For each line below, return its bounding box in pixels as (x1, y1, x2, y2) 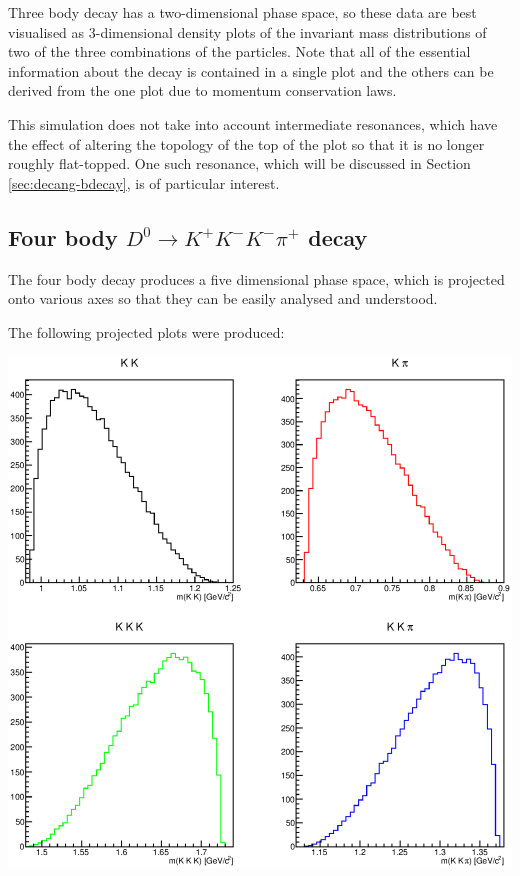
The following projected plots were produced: (8, 321, 285, 342)
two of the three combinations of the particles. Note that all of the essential (8, 41, 471, 62)
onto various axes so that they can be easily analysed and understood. (8, 288, 438, 309)
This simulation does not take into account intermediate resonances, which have (8, 113, 498, 134)
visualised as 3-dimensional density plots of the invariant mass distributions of (8, 21, 487, 42)
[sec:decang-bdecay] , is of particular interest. (8, 172, 280, 193)
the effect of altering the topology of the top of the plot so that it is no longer (8, 133, 485, 154)
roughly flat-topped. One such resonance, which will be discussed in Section (8, 153, 471, 174)
